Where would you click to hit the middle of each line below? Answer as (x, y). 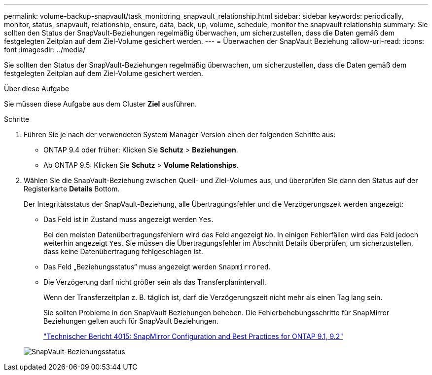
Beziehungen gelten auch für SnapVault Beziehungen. (131, 321)
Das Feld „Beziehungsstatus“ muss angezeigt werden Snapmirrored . (157, 267)
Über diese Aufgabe (36, 89)
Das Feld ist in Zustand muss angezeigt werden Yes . (128, 219)
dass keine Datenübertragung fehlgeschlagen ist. (123, 251)
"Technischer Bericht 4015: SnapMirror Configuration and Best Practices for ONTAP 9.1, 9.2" (193, 336)
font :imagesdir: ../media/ (45, 50)
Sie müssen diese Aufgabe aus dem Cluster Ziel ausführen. (101, 104)
